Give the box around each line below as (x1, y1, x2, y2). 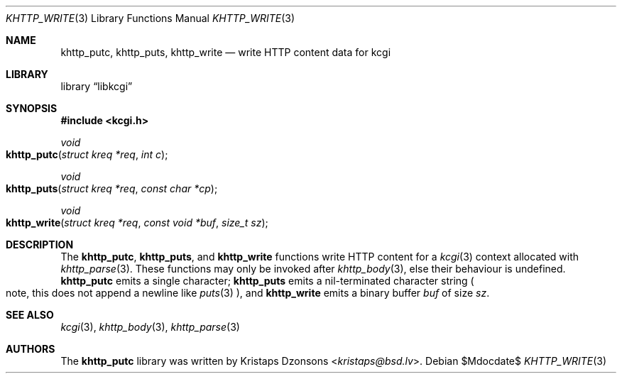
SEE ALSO (6, 309, 54, 321)
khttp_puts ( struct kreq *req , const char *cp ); (6, 182, 218, 194)
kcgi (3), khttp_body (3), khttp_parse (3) (60, 321, 240, 333)
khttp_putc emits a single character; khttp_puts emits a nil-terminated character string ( (60, 275, 474, 287)
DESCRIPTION (6, 238, 74, 251)
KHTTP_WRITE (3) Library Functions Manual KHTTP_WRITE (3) (6, 12, 295, 24)
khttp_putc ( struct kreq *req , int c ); (6, 148, 168, 160)
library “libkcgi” (60, 80, 133, 92)
